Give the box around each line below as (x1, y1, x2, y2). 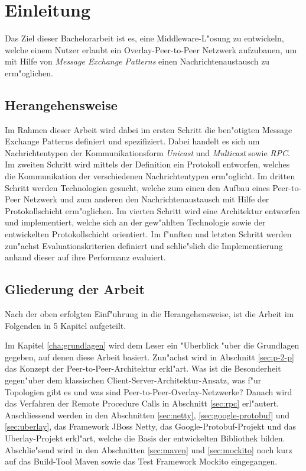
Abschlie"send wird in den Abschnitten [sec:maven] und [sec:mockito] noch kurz (5, 443, 292, 456)
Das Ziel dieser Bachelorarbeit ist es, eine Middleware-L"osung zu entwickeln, (5, 32, 284, 44)
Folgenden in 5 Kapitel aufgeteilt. (5, 319, 126, 331)
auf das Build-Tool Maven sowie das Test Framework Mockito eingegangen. (5, 455, 278, 467)
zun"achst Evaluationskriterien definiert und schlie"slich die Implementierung (5, 239, 283, 251)
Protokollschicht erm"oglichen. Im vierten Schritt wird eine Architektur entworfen (5, 204, 300, 217)
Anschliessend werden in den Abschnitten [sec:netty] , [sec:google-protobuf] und (5, 408, 290, 421)
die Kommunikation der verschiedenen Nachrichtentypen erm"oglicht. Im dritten (5, 170, 295, 182)
